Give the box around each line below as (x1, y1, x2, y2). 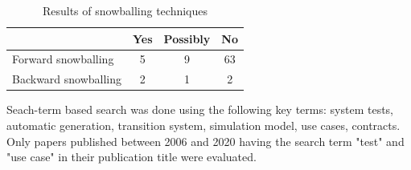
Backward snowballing (12, 71, 122, 87)
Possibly (163, 30, 211, 47)
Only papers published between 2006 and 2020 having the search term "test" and (6, 132, 405, 149)
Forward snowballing (12, 51, 114, 67)
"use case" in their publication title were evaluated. (6, 148, 257, 165)
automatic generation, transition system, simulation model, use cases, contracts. (6, 116, 401, 133)
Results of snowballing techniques (42, 2, 208, 18)
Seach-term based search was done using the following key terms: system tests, (6, 101, 393, 118)
